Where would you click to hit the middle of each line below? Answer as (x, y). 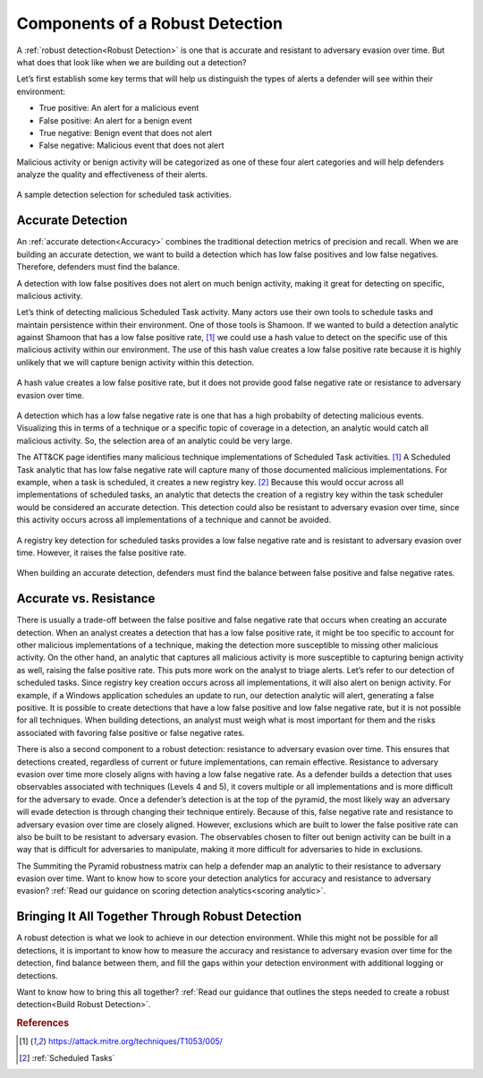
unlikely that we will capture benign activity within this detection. (136, 362)
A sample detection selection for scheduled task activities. (124, 195)
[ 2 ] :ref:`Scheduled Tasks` (67, 1057)
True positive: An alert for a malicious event (119, 108)
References (43, 1023)
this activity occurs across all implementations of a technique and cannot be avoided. (174, 520)
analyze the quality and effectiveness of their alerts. (112, 175)
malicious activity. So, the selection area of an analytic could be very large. (154, 441)
